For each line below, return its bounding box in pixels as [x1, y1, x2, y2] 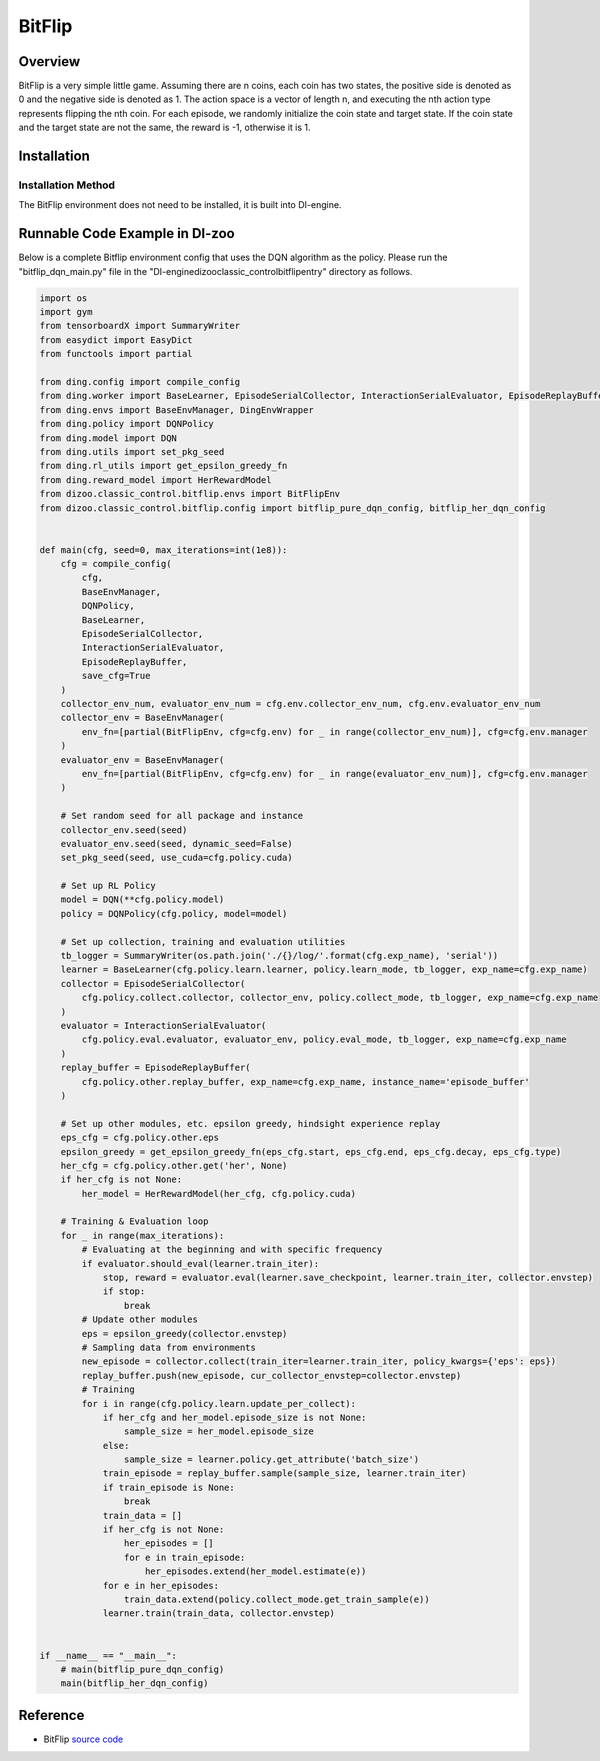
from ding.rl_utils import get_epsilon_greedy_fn [39, 460, 288, 472]
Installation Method [18, 178, 115, 192]
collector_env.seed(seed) [60, 824, 188, 835]
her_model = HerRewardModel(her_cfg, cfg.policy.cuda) [81, 1188, 357, 1199]
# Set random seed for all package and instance [60, 810, 304, 822]
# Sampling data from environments [81, 1341, 257, 1353]
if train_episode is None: [102, 1481, 235, 1493]
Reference [18, 1706, 85, 1724]
